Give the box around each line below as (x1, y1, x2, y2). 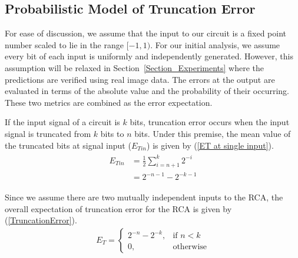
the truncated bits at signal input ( (5, 139, 131, 151)
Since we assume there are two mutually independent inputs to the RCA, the (5, 191, 283, 203)
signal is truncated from (5, 127, 91, 139)
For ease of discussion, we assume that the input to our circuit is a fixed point (5, 27, 287, 39)
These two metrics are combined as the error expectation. (5, 96, 213, 108)
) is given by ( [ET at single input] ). (147, 139, 274, 151)
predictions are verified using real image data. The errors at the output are (5, 73, 275, 85)
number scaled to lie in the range (5, 38, 124, 51)
